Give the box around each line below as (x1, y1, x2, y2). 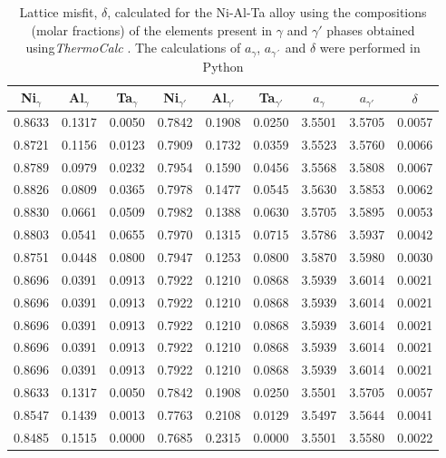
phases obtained (326, 20, 415, 39)
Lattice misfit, (19, 3, 98, 21)
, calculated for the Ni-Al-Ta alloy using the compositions (107, 3, 427, 21)
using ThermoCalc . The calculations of (25, 38, 241, 57)
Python (202, 56, 244, 75)
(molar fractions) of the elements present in (31, 20, 273, 39)
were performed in (319, 38, 421, 57)
